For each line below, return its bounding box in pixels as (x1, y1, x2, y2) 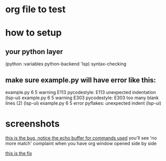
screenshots (5, 118, 60, 130)
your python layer (5, 47, 63, 56)
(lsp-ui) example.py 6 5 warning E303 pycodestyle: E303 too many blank (5, 95, 159, 101)
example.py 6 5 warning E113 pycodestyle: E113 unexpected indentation (5, 89, 156, 95)
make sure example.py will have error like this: (5, 76, 156, 84)
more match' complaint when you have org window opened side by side (5, 140, 157, 146)
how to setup (5, 27, 62, 39)
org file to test (5, 4, 66, 15)
